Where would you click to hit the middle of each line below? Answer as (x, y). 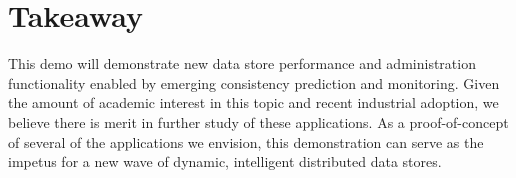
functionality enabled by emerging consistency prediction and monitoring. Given (254, 82)
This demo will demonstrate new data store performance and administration (242, 63)
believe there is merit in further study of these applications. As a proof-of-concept (258, 121)
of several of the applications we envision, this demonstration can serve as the (246, 141)
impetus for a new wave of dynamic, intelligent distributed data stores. (225, 161)
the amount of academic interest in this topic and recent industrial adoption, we (253, 102)
